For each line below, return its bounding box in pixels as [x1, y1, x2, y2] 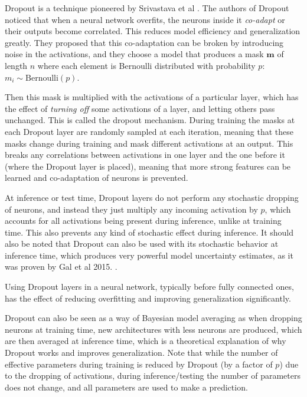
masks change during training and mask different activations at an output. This [5, 137, 293, 149]
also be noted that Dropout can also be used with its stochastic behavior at [5, 237, 279, 250]
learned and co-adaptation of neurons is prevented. [5, 171, 188, 184]
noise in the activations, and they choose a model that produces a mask [5, 48, 264, 60]
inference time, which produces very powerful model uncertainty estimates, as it [5, 249, 293, 261]
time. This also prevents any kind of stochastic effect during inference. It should [5, 226, 294, 238]
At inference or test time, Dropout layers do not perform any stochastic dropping [5, 191, 299, 203]
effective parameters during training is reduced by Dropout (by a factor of [5, 358, 273, 370]
